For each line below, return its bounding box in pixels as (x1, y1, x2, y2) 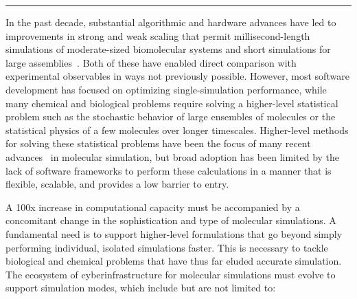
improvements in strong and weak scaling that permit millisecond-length (5, 28, 310, 43)
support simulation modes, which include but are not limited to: (5, 280, 276, 295)
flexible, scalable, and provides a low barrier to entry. (5, 177, 229, 191)
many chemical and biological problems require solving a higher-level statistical (5, 96, 338, 110)
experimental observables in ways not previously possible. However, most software (5, 69, 349, 83)
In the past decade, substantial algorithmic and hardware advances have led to (5, 15, 336, 29)
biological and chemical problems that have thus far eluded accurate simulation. (5, 254, 342, 268)
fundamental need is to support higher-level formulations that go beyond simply (5, 226, 343, 241)
